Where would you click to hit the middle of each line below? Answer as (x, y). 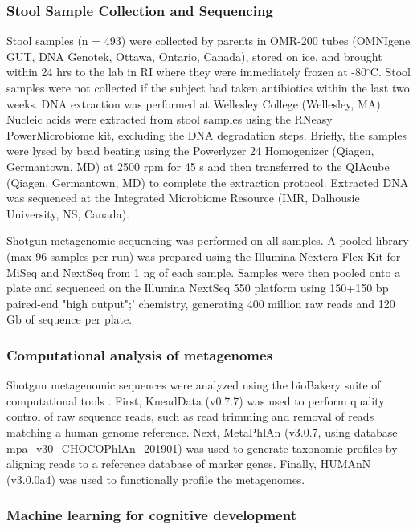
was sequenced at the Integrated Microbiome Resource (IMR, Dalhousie (183, 198)
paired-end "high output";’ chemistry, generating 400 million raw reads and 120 (201, 303)
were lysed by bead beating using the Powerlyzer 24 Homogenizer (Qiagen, (190, 151)
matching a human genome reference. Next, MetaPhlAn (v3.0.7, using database (202, 431)
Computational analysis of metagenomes (140, 354)
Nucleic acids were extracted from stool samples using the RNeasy (170, 119)
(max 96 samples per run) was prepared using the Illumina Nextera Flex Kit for (204, 256)
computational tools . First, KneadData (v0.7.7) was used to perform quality (196, 400)
